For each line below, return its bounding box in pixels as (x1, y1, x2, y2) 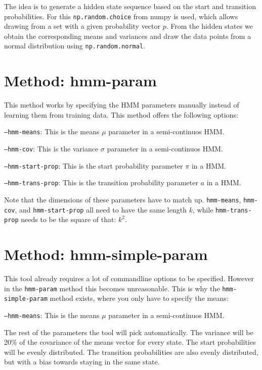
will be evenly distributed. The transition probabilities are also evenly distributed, (4, 346, 258, 357)
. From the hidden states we (166, 21, 253, 31)
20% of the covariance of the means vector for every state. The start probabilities (4, 337, 256, 347)
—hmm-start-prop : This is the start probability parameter (4, 160, 183, 171)
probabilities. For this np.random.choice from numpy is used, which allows (4, 11, 238, 21)
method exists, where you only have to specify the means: (50, 293, 229, 303)
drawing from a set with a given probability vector (4, 21, 161, 31)
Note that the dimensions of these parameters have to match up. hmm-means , (4, 194, 241, 205)
